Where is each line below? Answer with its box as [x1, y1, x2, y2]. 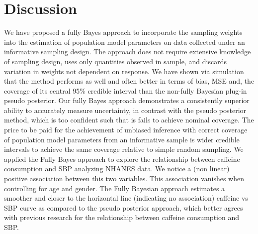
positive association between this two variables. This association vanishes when [4, 173, 244, 184]
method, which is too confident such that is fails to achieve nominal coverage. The [4, 115, 254, 125]
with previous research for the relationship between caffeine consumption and [4, 212, 240, 223]
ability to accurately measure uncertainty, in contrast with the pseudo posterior [4, 105, 247, 115]
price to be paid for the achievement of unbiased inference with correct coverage [4, 124, 248, 135]
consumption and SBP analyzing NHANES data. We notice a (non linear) [4, 163, 230, 174]
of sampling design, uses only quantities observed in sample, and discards [4, 56, 227, 66]
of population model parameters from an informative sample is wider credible [4, 134, 240, 144]
